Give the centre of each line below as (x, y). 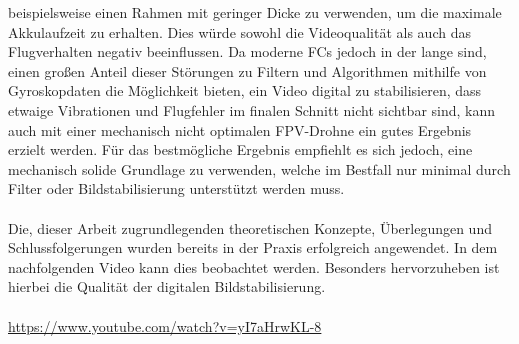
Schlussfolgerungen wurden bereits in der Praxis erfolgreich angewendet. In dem (253, 247)
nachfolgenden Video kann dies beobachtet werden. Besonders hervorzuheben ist (254, 266)
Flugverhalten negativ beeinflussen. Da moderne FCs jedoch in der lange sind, (247, 51)
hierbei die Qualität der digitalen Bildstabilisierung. (167, 286)
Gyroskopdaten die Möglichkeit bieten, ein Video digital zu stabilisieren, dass (245, 90)
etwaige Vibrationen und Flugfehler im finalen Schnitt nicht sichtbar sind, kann (252, 109)
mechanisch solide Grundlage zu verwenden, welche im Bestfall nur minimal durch (259, 168)
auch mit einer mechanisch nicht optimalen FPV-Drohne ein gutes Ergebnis (240, 129)
